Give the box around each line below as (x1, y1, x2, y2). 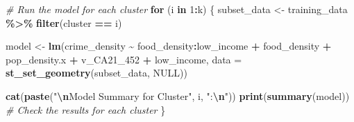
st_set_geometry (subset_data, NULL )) (6, 65, 188, 80)
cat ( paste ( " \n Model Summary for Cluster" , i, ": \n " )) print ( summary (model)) (6, 88, 350, 103)
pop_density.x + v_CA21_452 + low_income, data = (6, 52, 242, 66)
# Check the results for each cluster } (6, 102, 166, 116)
